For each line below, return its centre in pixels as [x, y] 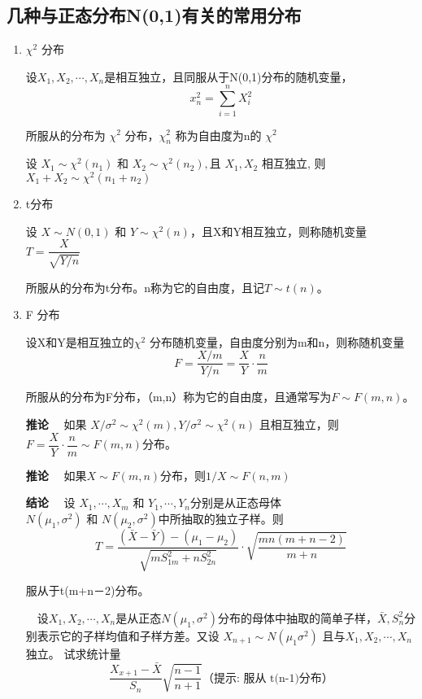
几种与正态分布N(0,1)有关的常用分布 [154, 15]
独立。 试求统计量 [73, 653]
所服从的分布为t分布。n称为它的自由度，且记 [145, 287]
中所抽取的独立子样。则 [221, 518]
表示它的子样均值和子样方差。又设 [128, 635]
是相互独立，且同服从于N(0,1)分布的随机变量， [228, 76]
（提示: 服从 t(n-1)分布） [268, 678]
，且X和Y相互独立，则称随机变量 [278, 231]
